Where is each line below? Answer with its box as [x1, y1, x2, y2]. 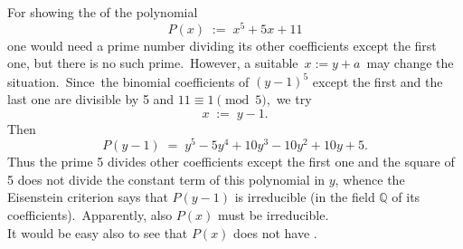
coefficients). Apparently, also [7, 206, 173, 224]
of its [392, 187, 420, 206]
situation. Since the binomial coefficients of [7, 72, 250, 91]
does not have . [233, 223, 317, 242]
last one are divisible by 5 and [7, 89, 175, 108]
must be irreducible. [218, 206, 329, 224]
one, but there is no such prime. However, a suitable [7, 53, 298, 72]
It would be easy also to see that [7, 223, 188, 242]
